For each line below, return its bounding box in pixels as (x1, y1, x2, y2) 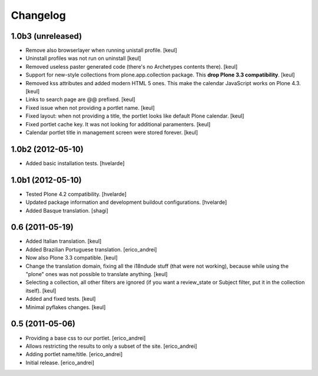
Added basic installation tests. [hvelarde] (25, 159, 125, 167)
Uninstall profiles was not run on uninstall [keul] (25, 55, 141, 62)
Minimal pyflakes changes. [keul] (25, 303, 106, 311)
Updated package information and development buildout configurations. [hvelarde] (25, 199, 227, 206)
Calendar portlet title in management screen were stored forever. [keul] (25, 129, 198, 136)
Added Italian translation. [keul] (25, 238, 102, 245)
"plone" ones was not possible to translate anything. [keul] (25, 271, 168, 278)
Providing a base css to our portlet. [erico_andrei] (25, 334, 146, 341)
